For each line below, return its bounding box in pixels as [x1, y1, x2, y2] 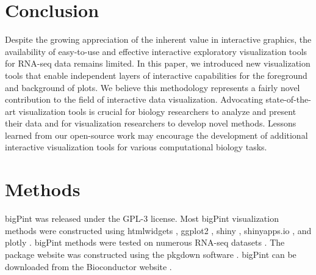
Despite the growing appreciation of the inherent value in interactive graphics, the [5, 33, 312, 46]
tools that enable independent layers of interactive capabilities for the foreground [5, 68, 307, 81]
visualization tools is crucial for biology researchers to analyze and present [18, 105, 296, 117]
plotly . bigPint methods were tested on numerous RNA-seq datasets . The [5, 236, 285, 249]
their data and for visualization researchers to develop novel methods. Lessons [5, 117, 296, 130]
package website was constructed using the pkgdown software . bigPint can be [5, 248, 296, 260]
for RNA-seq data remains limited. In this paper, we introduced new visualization [5, 57, 311, 70]
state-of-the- [265, 93, 311, 106]
